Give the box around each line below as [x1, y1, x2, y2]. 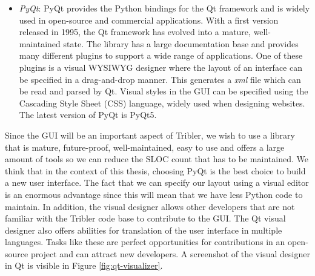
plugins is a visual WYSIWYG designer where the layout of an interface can [19, 61, 302, 73]
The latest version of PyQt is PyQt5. [19, 108, 157, 121]
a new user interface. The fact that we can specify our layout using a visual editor [5, 176, 309, 189]
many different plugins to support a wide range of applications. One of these [19, 49, 303, 62]
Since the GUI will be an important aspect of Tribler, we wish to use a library [5, 128, 295, 141]
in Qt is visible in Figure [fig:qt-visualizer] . [5, 259, 163, 272]
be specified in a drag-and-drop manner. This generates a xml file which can [19, 73, 301, 85]
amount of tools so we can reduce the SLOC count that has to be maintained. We [5, 153, 308, 165]
